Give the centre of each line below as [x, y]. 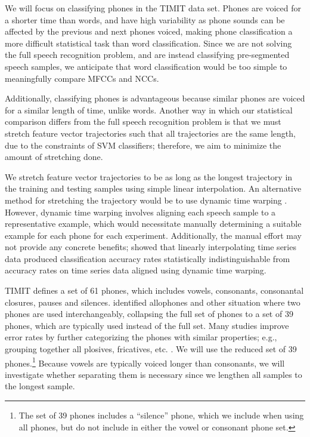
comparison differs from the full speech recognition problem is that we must [143, 121]
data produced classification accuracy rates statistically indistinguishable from [148, 258]
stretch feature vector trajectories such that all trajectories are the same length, [150, 133]
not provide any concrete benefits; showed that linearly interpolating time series [151, 247]
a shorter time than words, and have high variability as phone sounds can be [145, 19]
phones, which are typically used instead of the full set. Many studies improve [147, 325]
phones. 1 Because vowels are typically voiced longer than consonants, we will [145, 362]
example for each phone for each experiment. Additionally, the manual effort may [153, 235]
